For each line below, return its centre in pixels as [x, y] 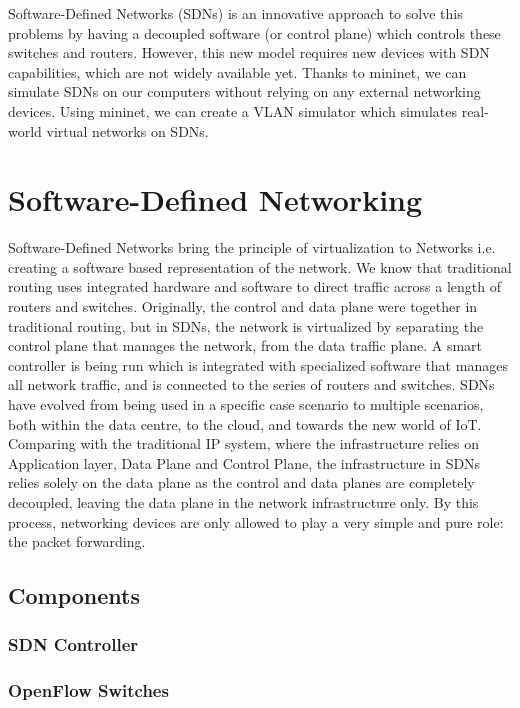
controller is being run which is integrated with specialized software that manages [258, 364]
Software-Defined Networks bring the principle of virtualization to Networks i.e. [252, 247]
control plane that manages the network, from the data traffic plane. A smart [245, 345]
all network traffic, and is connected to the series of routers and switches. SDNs [251, 384]
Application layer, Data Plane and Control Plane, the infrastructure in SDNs [244, 462]
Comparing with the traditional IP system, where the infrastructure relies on [243, 443]
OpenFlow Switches [88, 690]
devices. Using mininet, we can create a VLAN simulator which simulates [232, 110]
